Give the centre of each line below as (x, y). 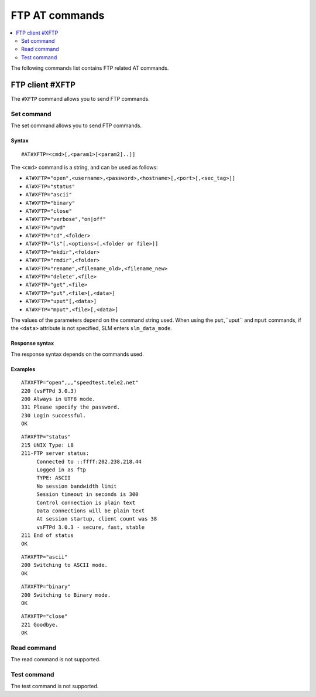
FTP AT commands (58, 15)
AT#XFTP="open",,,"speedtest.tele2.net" (80, 383)
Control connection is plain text (86, 502)
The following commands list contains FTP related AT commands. (90, 68)
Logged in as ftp (61, 470)
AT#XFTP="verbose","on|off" (66, 219)
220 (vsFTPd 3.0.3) (49, 391)
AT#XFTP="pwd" (46, 227)
